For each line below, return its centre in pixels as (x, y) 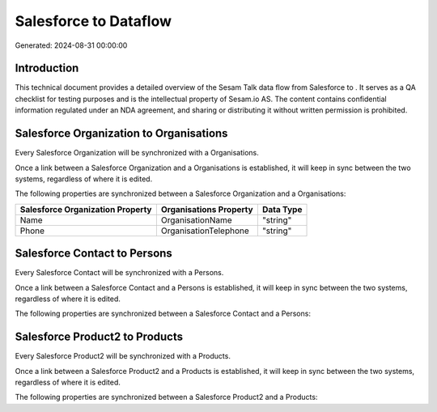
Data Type (282, 209)
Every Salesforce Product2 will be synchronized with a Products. (123, 356)
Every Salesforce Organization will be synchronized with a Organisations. (137, 153)
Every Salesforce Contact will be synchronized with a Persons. (119, 273)
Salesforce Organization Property (86, 209)
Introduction (47, 68)
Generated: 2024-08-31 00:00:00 (71, 45)
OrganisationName (196, 220)
